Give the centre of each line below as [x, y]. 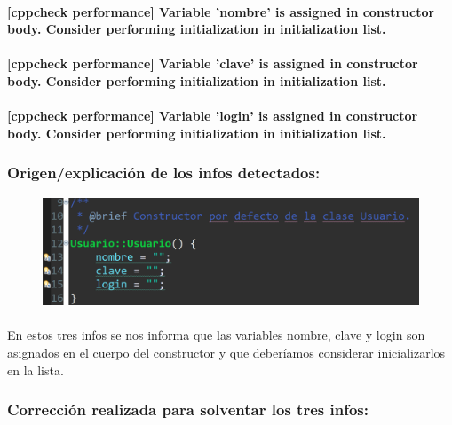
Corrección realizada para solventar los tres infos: [188, 409]
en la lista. [36, 370]
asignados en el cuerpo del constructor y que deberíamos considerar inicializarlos [226, 353]
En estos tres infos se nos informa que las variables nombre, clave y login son [216, 335]
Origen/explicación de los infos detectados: [164, 173]
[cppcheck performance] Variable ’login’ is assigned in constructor [213, 116]
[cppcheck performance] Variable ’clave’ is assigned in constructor [213, 63]
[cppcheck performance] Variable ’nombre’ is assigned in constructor [221, 11]
